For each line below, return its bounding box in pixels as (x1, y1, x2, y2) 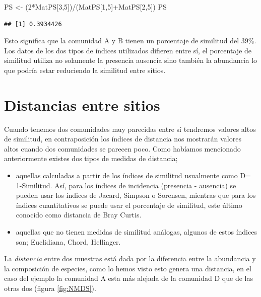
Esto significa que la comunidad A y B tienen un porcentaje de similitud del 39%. (4, 35, 256, 46)
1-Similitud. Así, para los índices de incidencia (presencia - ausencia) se (16, 180, 236, 190)
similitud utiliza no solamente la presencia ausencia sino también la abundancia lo (4, 55, 257, 65)
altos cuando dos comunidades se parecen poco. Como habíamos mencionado (4, 143, 241, 154)
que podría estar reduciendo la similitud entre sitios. (4, 64, 166, 75)
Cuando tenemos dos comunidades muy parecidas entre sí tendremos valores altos (4, 123, 256, 134)
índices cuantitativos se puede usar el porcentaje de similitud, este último (16, 199, 242, 210)
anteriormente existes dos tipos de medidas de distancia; (4, 153, 178, 164)
